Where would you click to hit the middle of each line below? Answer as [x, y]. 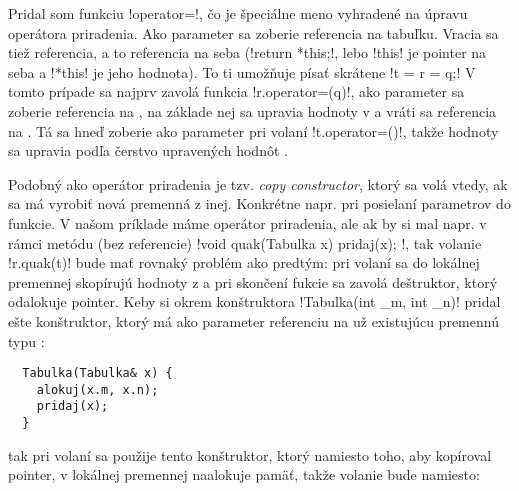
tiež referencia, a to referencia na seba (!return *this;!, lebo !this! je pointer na [247, 52]
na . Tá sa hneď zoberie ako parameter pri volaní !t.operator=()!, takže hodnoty [253, 130]
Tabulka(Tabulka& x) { [97, 373]
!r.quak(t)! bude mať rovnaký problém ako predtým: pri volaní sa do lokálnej [244, 262]
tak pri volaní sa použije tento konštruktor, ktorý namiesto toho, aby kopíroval [250, 454]
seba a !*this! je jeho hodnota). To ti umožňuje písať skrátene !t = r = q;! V [242, 71]
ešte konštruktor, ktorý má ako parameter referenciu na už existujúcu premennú [253, 320]
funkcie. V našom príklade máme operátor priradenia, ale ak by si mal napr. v [247, 222]
